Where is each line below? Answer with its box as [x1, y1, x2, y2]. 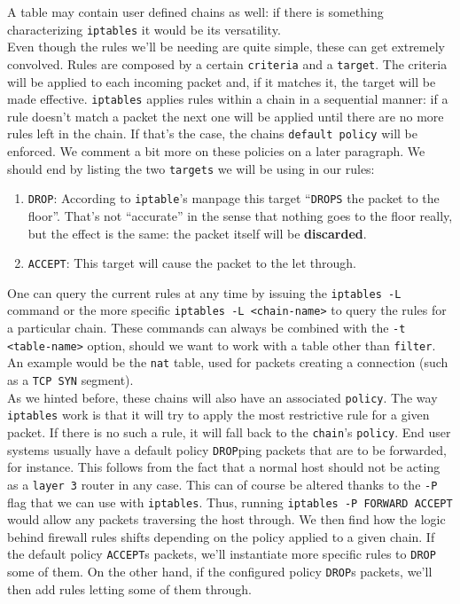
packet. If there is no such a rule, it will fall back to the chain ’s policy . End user [7, 423, 451, 441]
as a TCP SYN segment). [7, 371, 134, 389]
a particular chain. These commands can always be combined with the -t [7, 318, 406, 337]
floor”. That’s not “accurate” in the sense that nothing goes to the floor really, [27, 206, 453, 224]
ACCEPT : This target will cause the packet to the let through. [27, 254, 357, 272]
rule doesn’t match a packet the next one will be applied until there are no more [7, 106, 444, 125]
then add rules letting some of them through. [7, 579, 252, 598]
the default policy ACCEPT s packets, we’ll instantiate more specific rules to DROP [7, 545, 436, 563]
